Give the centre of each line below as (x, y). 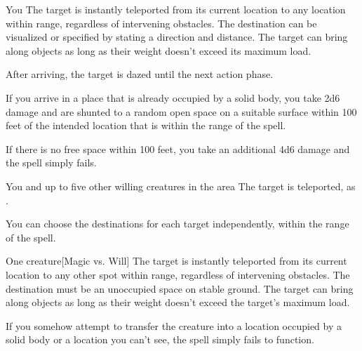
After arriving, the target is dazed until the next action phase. (140, 74)
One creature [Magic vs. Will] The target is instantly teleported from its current (176, 261)
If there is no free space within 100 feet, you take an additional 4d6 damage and (178, 148)
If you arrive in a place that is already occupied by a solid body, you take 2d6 (173, 97)
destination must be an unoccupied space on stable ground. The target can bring (180, 288)
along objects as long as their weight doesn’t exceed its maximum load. (159, 50)
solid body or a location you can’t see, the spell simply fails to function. (160, 339)
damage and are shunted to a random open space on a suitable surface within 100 (181, 111)
